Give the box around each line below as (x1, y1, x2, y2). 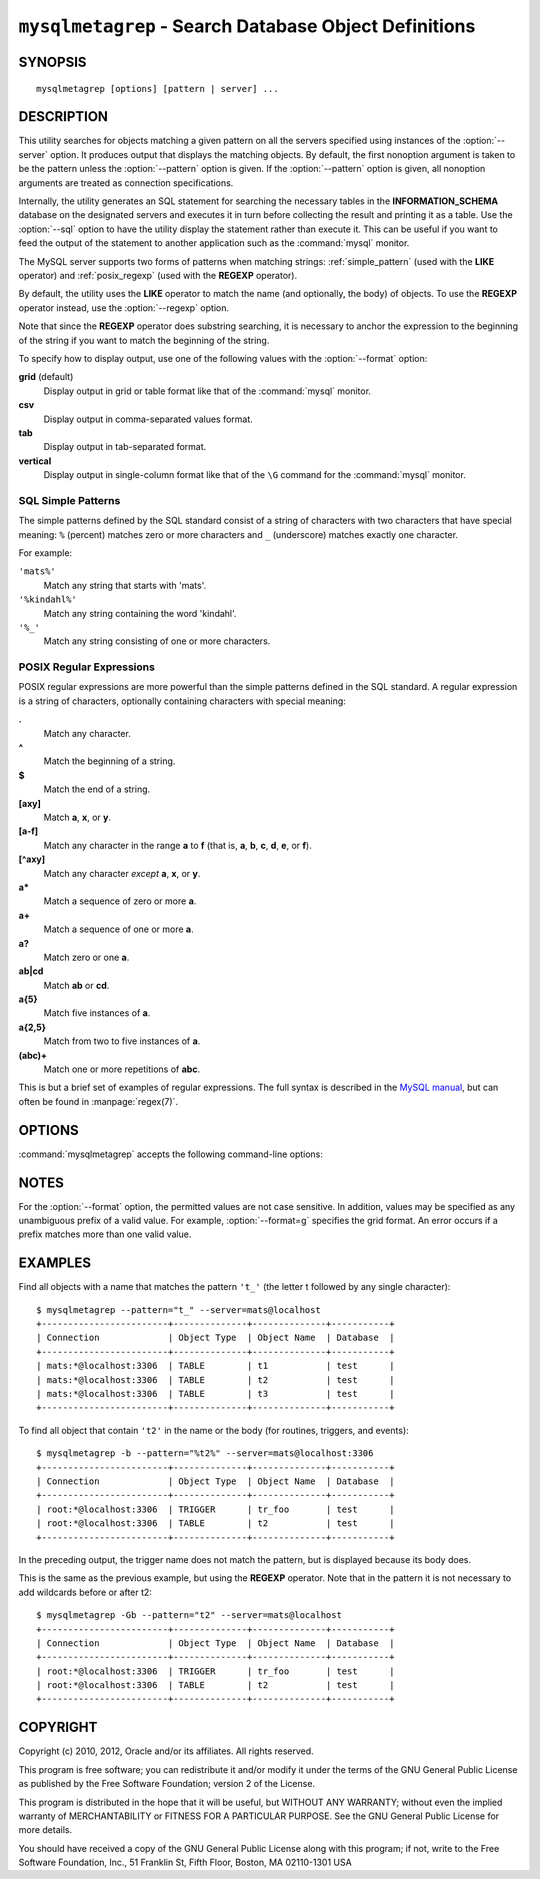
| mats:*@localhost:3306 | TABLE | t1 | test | (36, 1360, 395, 1372)
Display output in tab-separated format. (43, 441, 207, 453)
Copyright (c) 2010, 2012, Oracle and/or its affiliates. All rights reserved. (18, 1745, 314, 1757)
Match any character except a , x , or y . (43, 867, 201, 879)
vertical (18, 455, 52, 467)
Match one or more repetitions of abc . (43, 1063, 200, 1075)
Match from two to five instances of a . (43, 1035, 201, 1047)
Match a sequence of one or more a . (43, 923, 194, 935)
